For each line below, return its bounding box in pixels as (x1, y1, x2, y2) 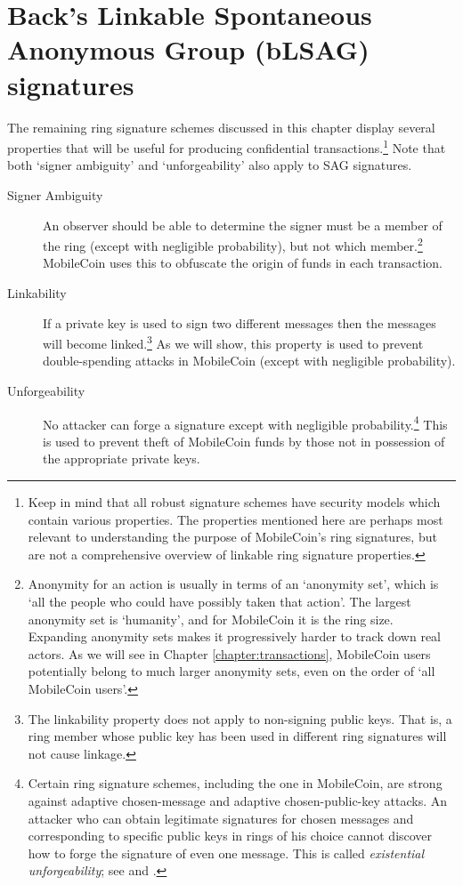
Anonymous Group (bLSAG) (7, 31, 370, 68)
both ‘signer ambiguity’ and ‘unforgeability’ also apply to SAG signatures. (7, 156, 412, 174)
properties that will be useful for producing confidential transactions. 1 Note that (7, 136, 446, 157)
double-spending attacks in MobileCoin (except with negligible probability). (43, 351, 456, 370)
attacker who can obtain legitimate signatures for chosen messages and (28, 809, 414, 827)
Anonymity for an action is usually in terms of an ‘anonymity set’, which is (28, 575, 439, 593)
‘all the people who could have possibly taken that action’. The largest (28, 592, 411, 610)
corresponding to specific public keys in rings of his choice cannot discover (28, 826, 433, 845)
